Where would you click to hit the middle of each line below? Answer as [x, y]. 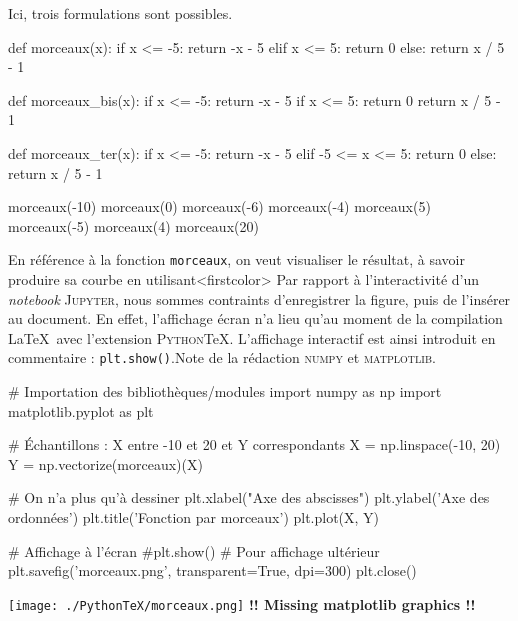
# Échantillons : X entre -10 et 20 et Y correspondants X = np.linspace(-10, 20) [254, 444]
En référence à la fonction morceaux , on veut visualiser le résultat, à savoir [236, 259]
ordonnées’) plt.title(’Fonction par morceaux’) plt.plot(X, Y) [194, 517]
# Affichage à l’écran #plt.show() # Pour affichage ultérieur [194, 550]
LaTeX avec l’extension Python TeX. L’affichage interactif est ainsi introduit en [252, 337]
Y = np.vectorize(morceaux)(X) [105, 463]
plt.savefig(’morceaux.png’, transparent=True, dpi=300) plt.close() [212, 570]
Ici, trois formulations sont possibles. [120, 13]
